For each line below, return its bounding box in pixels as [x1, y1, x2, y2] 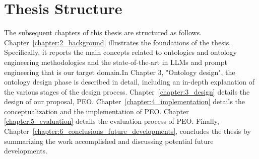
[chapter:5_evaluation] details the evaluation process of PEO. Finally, [4, 116, 219, 126]
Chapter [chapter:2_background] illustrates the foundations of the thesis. [4, 37, 231, 47]
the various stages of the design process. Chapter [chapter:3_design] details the [4, 86, 250, 97]
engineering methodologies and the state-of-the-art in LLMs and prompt [4, 56, 227, 67]
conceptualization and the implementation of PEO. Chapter [4, 106, 189, 116]
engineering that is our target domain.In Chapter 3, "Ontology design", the [4, 66, 235, 77]
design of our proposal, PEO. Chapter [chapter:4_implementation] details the [4, 96, 245, 107]
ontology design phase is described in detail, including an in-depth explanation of [4, 76, 255, 87]
